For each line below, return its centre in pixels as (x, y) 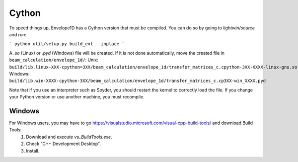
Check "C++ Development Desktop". (64, 144)
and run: (18, 34)
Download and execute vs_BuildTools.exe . (69, 137)
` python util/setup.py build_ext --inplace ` (67, 44)
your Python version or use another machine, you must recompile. (77, 97)
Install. (33, 151)
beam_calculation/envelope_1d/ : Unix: (54, 60)
